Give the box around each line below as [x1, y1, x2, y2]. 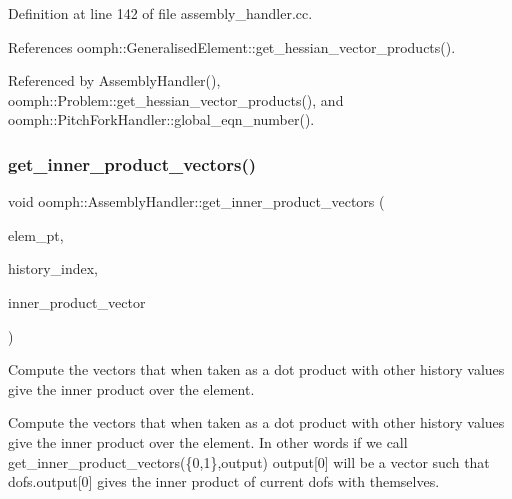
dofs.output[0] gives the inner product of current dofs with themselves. [8, 471, 440, 492]
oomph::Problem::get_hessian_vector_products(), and [8, 89, 344, 110]
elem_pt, [8, 224, 64, 245]
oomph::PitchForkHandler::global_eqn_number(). [8, 109, 315, 130]
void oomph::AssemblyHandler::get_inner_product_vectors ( [8, 191, 385, 212]
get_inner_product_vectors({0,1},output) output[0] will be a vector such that [8, 451, 490, 472]
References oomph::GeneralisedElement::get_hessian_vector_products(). [8, 36, 456, 57]
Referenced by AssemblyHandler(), [8, 70, 221, 91]
